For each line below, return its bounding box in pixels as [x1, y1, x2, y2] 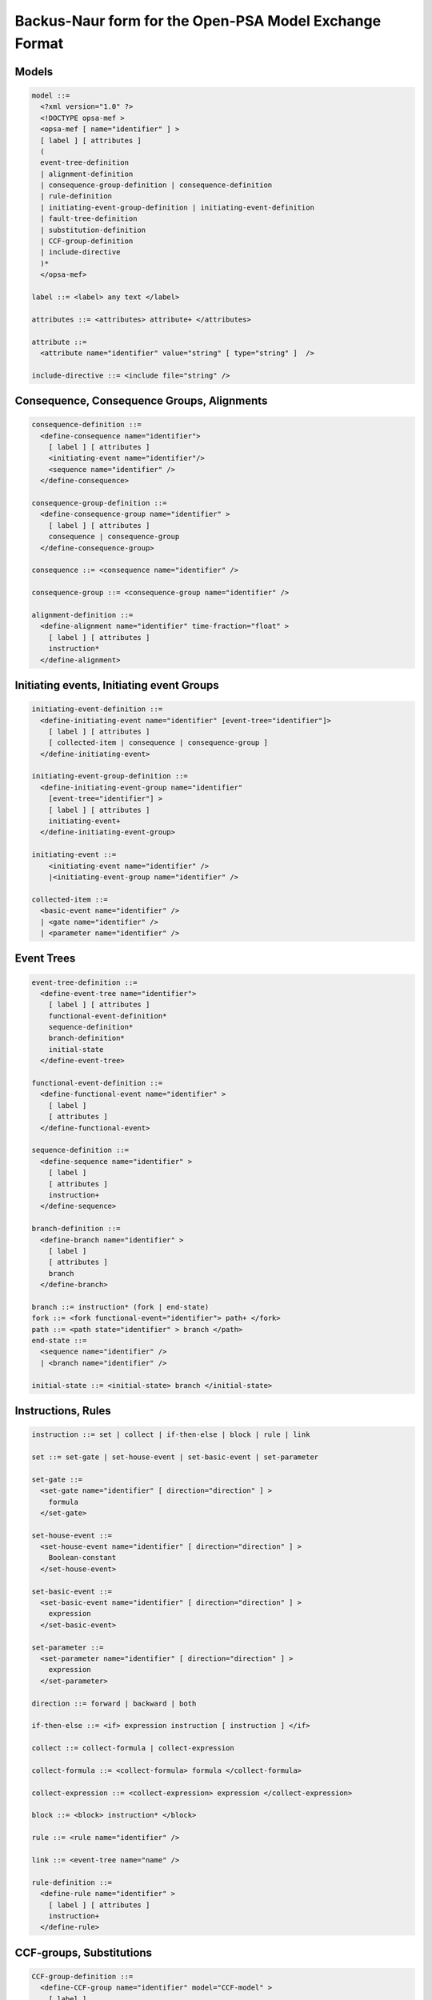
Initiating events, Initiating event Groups [14, 678, 219, 692]
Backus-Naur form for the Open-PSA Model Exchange [14, 12, 382, 30]
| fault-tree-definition [40, 214, 138, 223]
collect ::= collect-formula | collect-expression [31, 1744, 235, 1753]
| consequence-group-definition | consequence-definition [40, 181, 273, 190]
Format [14, 34, 64, 52]
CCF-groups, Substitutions [14, 1946, 152, 1959]
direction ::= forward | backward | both [31, 1698, 197, 1708]
